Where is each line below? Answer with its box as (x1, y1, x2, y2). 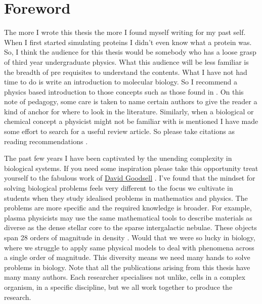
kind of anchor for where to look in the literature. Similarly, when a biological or (4, 106, 254, 116)
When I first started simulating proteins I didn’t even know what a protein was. (4, 36, 252, 47)
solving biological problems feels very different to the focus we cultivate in (4, 183, 233, 193)
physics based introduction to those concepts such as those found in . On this (4, 86, 244, 97)
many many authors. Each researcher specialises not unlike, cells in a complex (4, 272, 245, 282)
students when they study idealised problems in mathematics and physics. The (4, 192, 248, 203)
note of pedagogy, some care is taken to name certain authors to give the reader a (4, 96, 257, 107)
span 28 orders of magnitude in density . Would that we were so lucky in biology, (4, 232, 255, 242)
